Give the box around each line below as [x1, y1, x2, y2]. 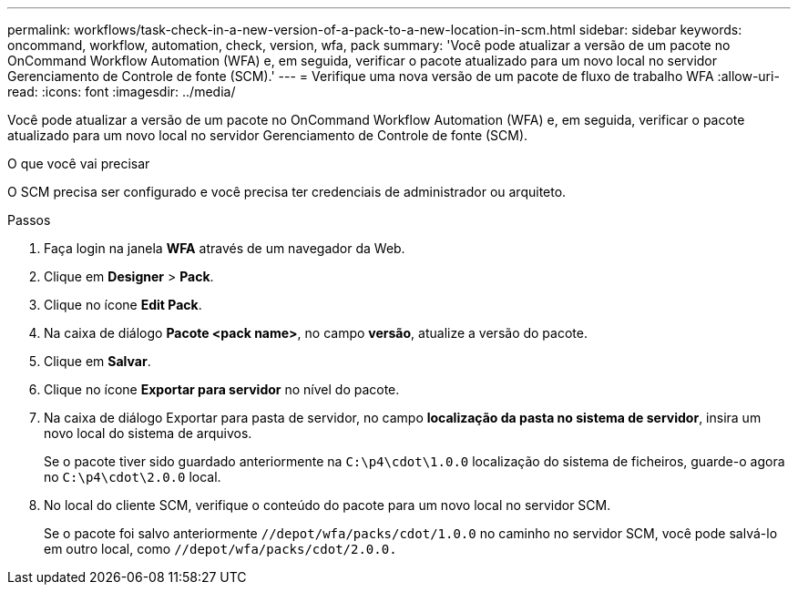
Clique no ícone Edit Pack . [44, 297, 202, 312]
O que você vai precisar [7, 156, 150, 171]
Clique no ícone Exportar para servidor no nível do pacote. [44, 382, 400, 397]
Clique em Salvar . [44, 353, 151, 369]
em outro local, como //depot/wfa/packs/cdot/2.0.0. [44, 541, 397, 556]
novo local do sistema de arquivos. [44, 425, 252, 441]
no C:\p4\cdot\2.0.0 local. [44, 469, 221, 485]
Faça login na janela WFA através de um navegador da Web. [44, 240, 405, 256]
